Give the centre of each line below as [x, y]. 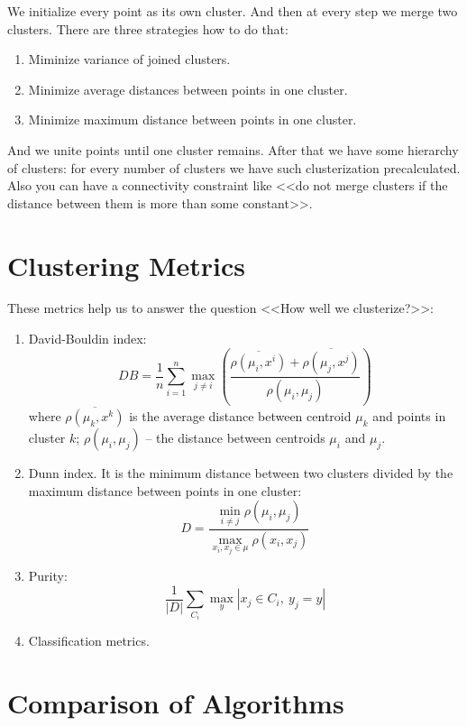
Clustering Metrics [127, 265]
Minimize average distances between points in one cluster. [188, 89]
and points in [409, 416]
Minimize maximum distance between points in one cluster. [192, 119]
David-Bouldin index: [87, 339]
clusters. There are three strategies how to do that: [148, 28]
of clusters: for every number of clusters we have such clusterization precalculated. [234, 167]
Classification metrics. [89, 641]
